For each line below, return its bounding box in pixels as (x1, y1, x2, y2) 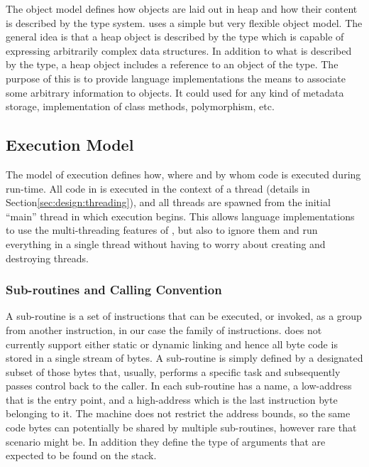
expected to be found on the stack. (6, 448, 157, 463)
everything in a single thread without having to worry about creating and (6, 236, 326, 251)
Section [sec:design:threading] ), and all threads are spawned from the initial (6, 195, 331, 210)
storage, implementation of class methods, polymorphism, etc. (6, 99, 275, 114)
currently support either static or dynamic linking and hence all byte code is (6, 336, 338, 351)
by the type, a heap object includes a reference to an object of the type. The (6, 57, 338, 72)
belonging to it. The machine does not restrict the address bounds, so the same (6, 406, 351, 421)
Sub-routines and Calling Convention (6, 281, 222, 299)
